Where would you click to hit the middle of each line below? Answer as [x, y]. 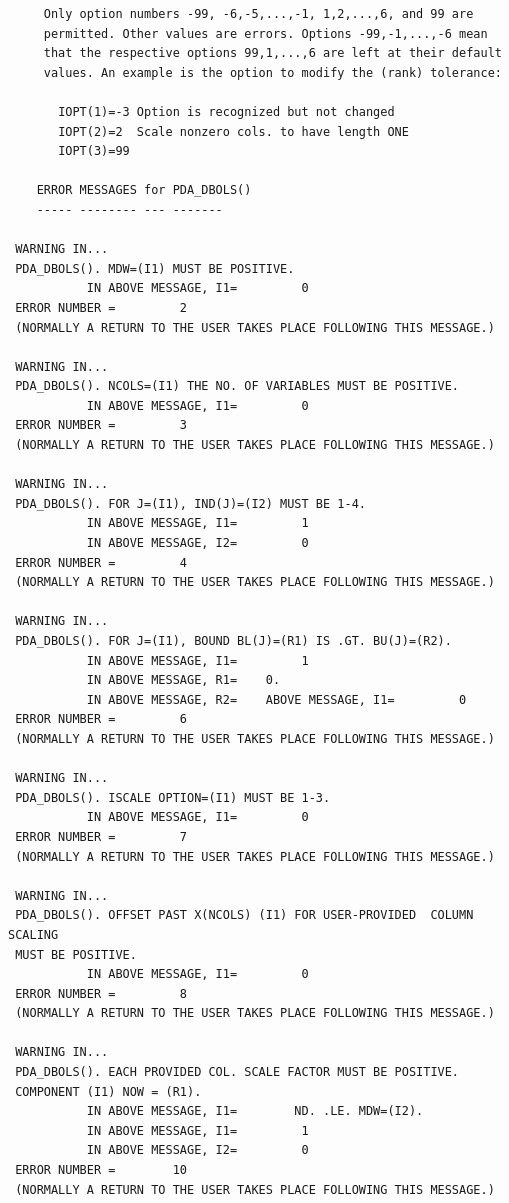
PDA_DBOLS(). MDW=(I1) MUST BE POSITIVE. [155, 268]
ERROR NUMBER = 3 [101, 425]
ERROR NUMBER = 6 [101, 719]
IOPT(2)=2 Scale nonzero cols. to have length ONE [233, 131]
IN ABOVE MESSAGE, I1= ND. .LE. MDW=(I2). [255, 1111]
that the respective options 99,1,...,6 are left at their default [272, 53]
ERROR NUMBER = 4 [101, 562]
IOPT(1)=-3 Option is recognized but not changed [226, 111]
